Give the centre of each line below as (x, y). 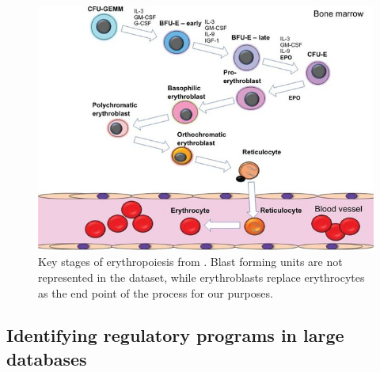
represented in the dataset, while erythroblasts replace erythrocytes (201, 277)
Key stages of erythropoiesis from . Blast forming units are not (190, 262)
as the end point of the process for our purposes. (156, 292)
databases (47, 358)
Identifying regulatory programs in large (175, 335)
